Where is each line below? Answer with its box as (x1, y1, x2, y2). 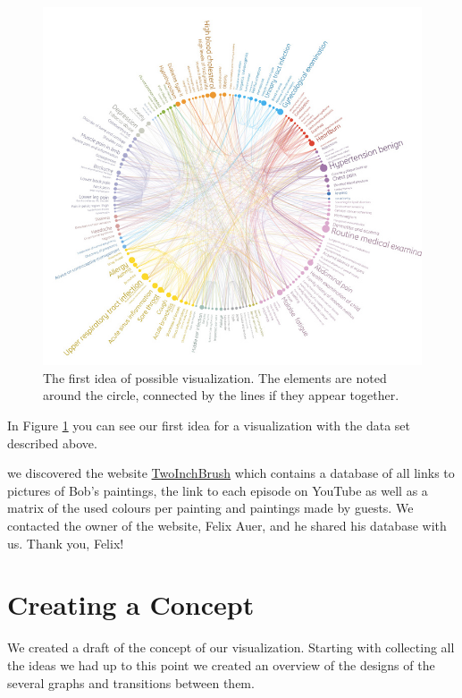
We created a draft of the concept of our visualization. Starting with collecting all (7, 638, 455, 657)
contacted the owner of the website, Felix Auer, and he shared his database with (7, 516, 447, 534)
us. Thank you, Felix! (7, 533, 124, 552)
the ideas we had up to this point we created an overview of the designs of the (7, 655, 435, 674)
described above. (7, 433, 97, 452)
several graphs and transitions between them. (7, 673, 255, 692)
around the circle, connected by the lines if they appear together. (43, 386, 399, 404)
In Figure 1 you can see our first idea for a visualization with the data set (7, 416, 410, 435)
